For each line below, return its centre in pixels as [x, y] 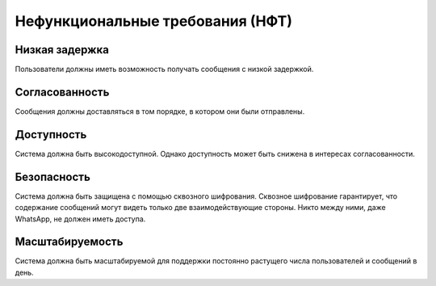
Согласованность [62, 92]
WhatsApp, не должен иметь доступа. [80, 219]
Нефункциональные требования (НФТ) [154, 21]
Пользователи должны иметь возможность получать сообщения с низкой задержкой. [164, 69]
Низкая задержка [62, 50]
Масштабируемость [69, 242]
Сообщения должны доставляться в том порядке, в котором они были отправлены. [160, 111]
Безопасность [52, 177]
